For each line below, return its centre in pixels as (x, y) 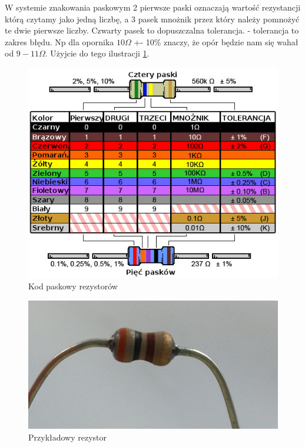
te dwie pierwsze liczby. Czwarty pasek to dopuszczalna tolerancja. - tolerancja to (152, 30)
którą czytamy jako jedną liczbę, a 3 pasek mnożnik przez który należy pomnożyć (152, 19)
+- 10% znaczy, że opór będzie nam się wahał (216, 41)
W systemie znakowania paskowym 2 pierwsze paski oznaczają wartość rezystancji (153, 7)
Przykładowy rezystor (68, 437)
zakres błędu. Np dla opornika (59, 41)
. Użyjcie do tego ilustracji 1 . (97, 53)
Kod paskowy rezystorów (73, 286)
